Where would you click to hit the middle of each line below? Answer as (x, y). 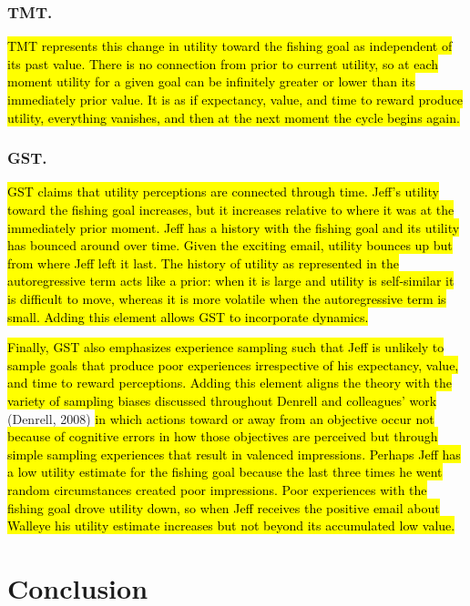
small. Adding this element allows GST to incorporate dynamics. (188, 316)
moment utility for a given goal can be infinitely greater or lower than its (211, 81)
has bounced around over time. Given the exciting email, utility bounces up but (230, 245)
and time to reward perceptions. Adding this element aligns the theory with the (230, 383)
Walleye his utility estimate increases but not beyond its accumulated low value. (231, 525)
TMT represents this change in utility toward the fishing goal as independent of (230, 46)
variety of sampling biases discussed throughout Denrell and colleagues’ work (222, 400)
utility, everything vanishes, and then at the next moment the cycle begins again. (234, 117)
